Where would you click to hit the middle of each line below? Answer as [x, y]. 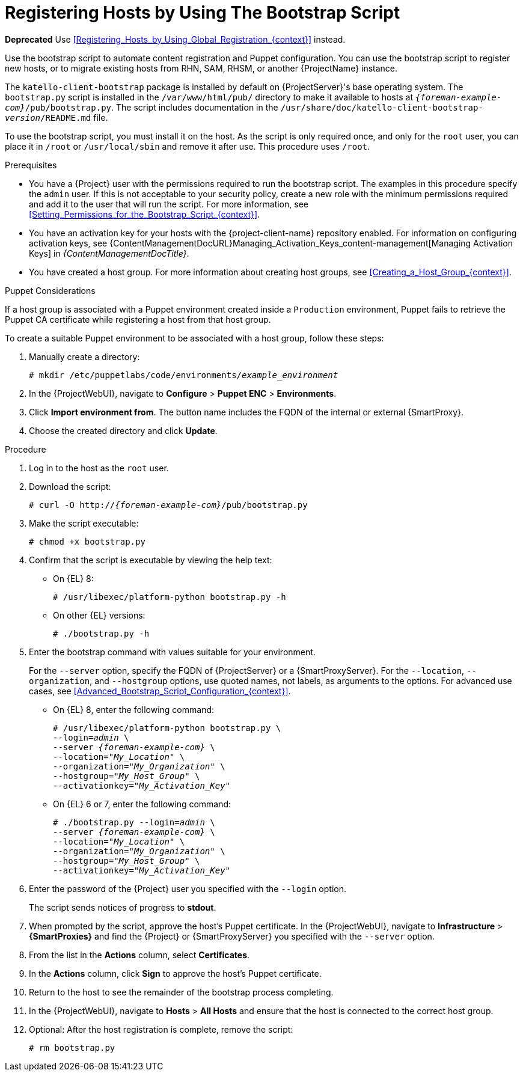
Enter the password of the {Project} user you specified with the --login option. [188, 888]
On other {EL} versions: [99, 615]
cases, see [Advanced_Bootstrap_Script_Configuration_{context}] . [160, 691]
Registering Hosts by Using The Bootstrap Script [203, 13]
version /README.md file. [57, 117]
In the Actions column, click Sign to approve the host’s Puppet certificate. [175, 973]
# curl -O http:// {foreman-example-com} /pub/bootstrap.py [168, 505]
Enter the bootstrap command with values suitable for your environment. [172, 652]
